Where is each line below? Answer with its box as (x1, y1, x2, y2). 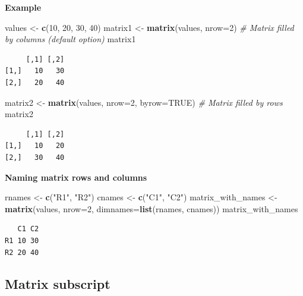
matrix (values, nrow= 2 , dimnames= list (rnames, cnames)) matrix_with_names (5, 202, 298, 215)
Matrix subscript (5, 275, 111, 293)
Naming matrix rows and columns (5, 171, 147, 183)
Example (5, 1, 42, 13)
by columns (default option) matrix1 (5, 33, 136, 45)
